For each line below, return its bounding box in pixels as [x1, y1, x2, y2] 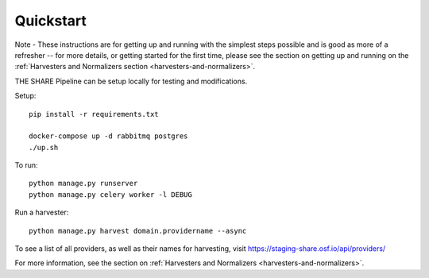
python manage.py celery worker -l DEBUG [29, 190, 192, 199]
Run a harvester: [14, 207, 69, 218]
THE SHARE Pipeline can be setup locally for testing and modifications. [14, 76, 248, 86]
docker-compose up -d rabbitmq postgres [29, 132, 188, 141]
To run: [14, 160, 39, 170]
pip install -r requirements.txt [29, 110, 159, 118]
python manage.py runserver [29, 179, 138, 188]
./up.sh [29, 143, 59, 152]
